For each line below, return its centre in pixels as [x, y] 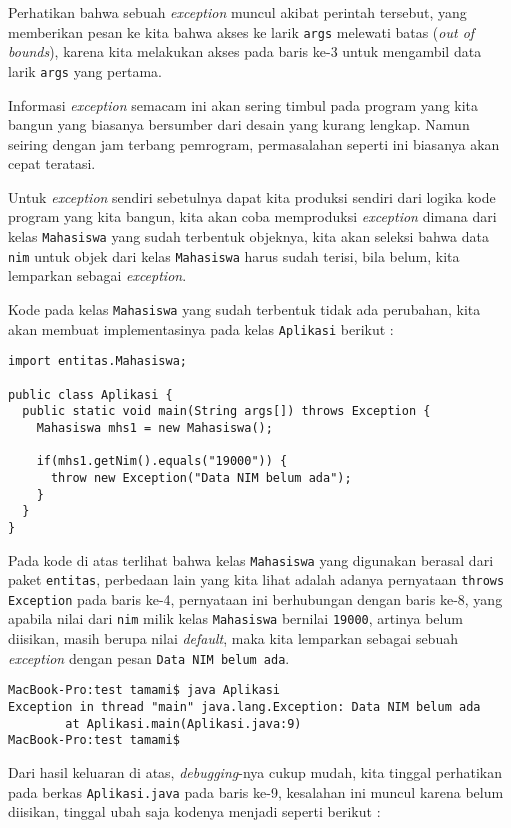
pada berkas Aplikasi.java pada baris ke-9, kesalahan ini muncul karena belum [256, 791]
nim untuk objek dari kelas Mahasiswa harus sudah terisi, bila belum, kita [234, 255]
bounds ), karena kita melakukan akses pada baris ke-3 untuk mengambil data [245, 51]
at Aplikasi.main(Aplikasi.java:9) [183, 723]
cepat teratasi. [52, 163]
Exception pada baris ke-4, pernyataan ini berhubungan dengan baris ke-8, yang [255, 598]
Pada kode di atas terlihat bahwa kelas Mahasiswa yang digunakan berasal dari [251, 559]
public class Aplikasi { [90, 394]
